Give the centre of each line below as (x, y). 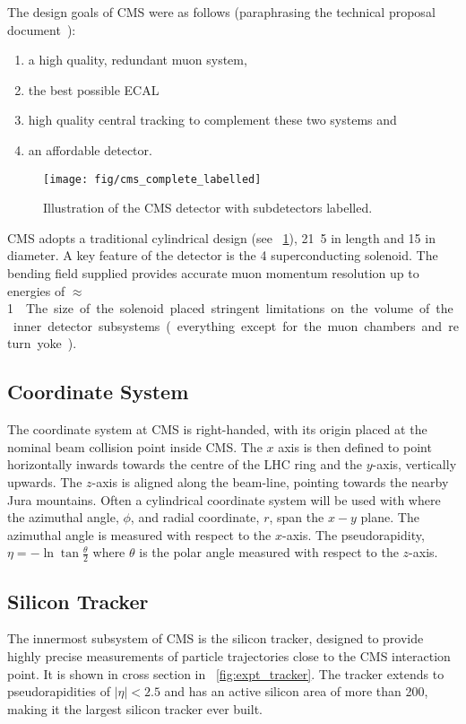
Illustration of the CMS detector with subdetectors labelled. (208, 208)
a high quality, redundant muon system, (138, 60)
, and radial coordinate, (195, 517)
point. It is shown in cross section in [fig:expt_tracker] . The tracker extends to (226, 673)
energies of (36, 290)
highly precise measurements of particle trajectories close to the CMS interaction (229, 655)
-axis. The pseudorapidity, (353, 534)
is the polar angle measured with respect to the (269, 552)
